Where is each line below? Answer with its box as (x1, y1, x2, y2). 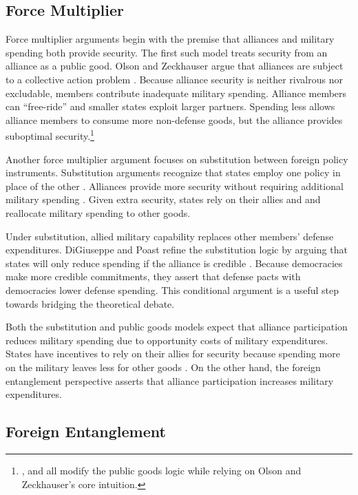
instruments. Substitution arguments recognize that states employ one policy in (6, 165, 341, 180)
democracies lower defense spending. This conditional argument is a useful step (6, 282, 339, 297)
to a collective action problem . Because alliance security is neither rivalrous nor (6, 72, 343, 86)
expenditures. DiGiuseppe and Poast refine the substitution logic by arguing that (6, 242, 348, 257)
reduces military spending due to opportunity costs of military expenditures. (6, 333, 328, 347)
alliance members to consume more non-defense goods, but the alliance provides (6, 112, 343, 127)
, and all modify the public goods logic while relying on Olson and (21, 463, 302, 477)
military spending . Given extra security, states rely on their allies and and (6, 192, 321, 207)
